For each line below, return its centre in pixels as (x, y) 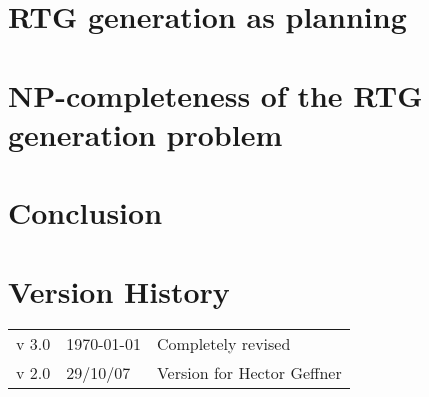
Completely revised (223, 344)
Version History (119, 290)
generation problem (145, 133)
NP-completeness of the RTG (215, 94)
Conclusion (85, 212)
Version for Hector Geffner (249, 373)
